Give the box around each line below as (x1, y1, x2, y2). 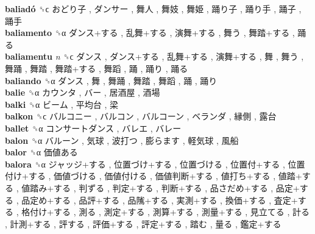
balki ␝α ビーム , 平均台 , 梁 (5, 97, 119, 110)
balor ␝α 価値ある (5, 146, 78, 158)
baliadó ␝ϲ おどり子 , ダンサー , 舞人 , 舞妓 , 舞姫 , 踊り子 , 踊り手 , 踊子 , (5, 2, 302, 15)
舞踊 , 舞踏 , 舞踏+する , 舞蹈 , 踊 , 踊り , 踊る (5, 62, 188, 74)
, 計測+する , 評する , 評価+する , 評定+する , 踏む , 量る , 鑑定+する (5, 217, 281, 230)
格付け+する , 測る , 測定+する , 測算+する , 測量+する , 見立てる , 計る (21, 205, 310, 218)
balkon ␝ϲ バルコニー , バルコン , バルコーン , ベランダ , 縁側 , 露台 (5, 110, 277, 122)
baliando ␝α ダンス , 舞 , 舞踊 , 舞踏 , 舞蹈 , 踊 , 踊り (5, 74, 218, 87)
